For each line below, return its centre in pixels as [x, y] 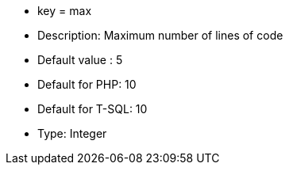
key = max [65, 11]
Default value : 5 [80, 60]
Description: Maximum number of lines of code [160, 35]
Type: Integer [72, 133]
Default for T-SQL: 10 [92, 109]
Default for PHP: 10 [87, 84]
